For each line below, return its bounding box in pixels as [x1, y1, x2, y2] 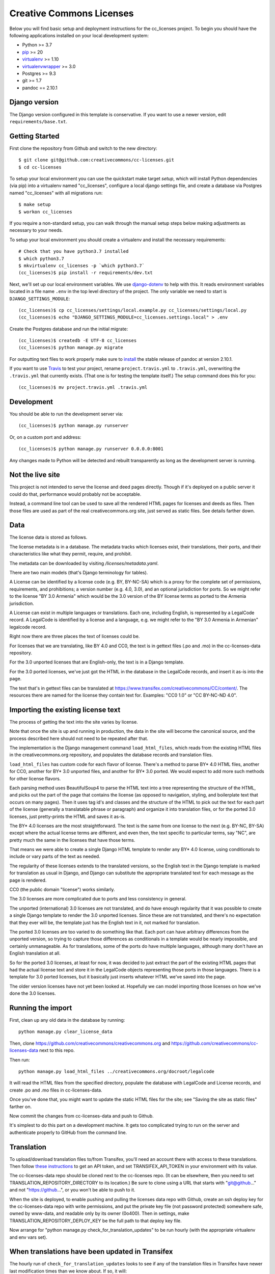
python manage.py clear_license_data [18, 1029, 113, 1034]
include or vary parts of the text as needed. [9, 854, 100, 860]
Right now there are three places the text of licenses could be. [9, 633, 140, 640]
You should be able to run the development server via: [9, 411, 123, 417]
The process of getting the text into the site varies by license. [9, 719, 139, 725]
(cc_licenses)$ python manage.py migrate [18, 344, 123, 351]
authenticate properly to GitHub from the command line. [9, 1129, 127, 1135]
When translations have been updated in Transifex [9, 1248, 173, 1256]
